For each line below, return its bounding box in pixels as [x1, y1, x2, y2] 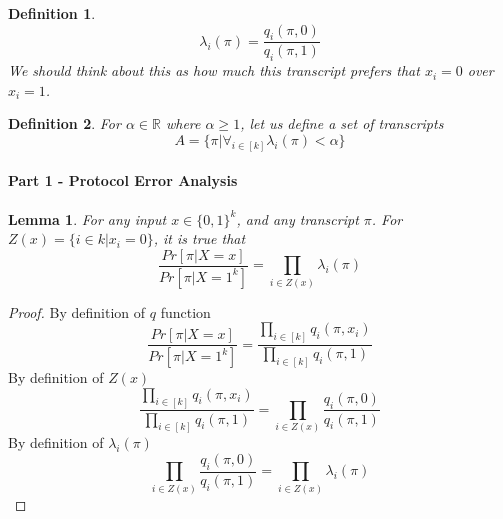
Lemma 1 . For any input [8, 208, 167, 229]
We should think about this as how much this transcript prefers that [8, 60, 420, 81]
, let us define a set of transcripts [240, 113, 444, 134]
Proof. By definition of [8, 301, 146, 322]
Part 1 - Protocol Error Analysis [8, 170, 238, 191]
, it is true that [153, 228, 246, 249]
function [160, 301, 211, 322]
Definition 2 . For [8, 113, 121, 134]
